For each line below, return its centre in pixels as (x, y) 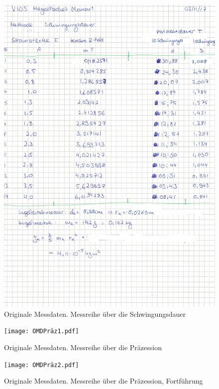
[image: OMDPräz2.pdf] (42, 365)
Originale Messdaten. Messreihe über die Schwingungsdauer (95, 314)
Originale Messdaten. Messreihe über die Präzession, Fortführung (104, 381)
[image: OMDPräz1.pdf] (42, 331)
